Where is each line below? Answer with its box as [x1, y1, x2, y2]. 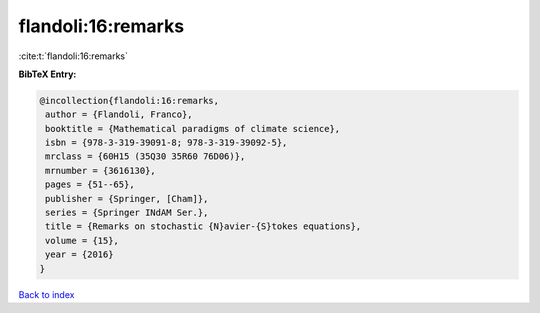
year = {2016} [45, 249, 114, 260]
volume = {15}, [45, 235, 120, 246]
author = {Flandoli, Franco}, [45, 109, 194, 120]
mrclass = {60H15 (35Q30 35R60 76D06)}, [45, 151, 246, 162]
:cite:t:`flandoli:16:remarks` [18, 50, 129, 62]
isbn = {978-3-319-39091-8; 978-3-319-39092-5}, [45, 137, 288, 149]
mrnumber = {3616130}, [45, 165, 157, 176]
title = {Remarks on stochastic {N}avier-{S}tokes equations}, [45, 221, 362, 232]
